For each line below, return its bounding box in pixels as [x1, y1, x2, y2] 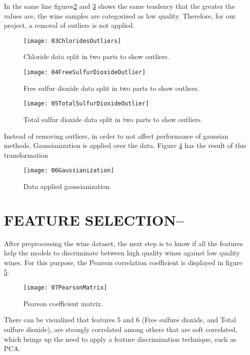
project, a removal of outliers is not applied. [4, 20, 135, 30]
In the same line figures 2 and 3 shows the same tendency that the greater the [4, 1, 235, 11]
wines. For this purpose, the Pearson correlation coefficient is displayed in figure [4, 257, 243, 267]
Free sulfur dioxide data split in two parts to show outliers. [23, 83, 199, 93]
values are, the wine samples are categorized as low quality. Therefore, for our [4, 10, 236, 21]
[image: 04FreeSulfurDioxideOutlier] [23, 69, 146, 76]
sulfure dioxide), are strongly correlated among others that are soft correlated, [4, 324, 237, 334]
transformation [4, 149, 48, 160]
